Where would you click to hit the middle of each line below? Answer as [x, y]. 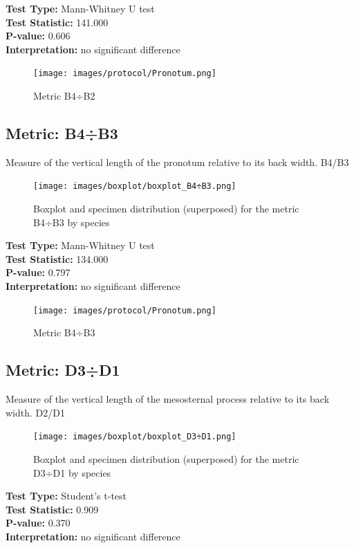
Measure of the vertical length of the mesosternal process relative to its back [168, 399]
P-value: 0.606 [38, 36]
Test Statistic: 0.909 [52, 509]
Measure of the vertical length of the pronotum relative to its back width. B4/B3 [177, 162]
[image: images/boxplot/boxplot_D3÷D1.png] [135, 437]
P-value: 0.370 [38, 523]
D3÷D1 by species [72, 472]
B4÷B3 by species [72, 222]
